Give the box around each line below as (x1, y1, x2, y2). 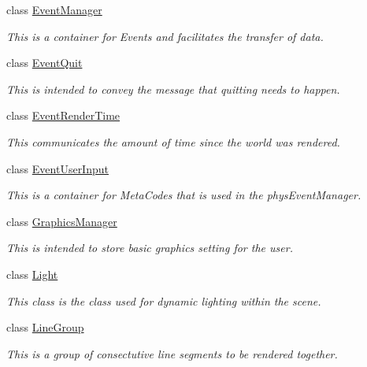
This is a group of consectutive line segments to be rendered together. (6, 345, 338, 361)
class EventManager (6, 2, 102, 17)
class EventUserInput (6, 160, 109, 176)
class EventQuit (6, 54, 83, 71)
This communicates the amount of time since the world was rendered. (6, 133, 340, 150)
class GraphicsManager (6, 213, 117, 229)
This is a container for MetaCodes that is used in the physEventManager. (6, 187, 361, 203)
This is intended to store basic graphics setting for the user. (6, 239, 293, 256)
